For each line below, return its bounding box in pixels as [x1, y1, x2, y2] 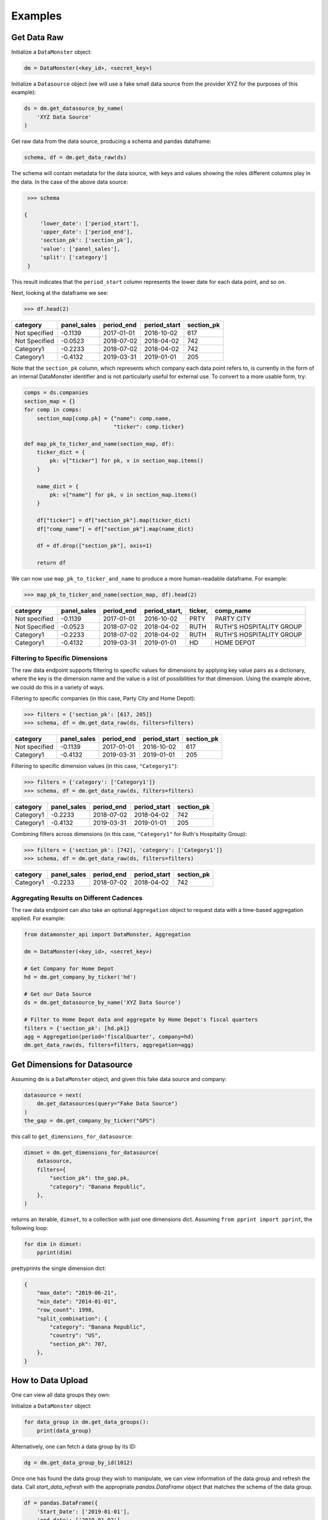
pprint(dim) [36, 1249, 73, 1256]
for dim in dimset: [24, 1240, 82, 1248]
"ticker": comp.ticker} [113, 423, 185, 430]
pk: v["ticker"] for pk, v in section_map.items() [49, 457, 203, 465]
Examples [11, 9, 62, 22]
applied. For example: [11, 915, 66, 922]
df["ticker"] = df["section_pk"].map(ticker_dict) [36, 517, 191, 524]
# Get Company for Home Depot [24, 965, 114, 972]
